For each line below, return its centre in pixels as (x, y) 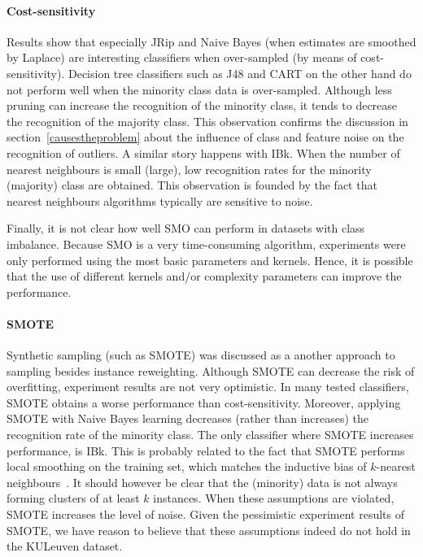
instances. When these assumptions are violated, (274, 498)
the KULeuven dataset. (65, 546)
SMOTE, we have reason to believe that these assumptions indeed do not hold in (209, 530)
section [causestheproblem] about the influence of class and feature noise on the (205, 137)
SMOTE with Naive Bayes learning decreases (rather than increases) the (188, 418)
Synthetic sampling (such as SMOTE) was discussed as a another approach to (201, 355)
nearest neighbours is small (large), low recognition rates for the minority (189, 169)
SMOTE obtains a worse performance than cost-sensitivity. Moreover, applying (204, 402)
